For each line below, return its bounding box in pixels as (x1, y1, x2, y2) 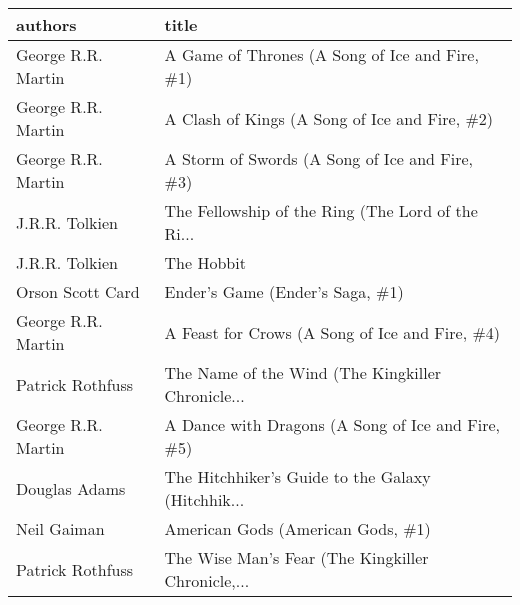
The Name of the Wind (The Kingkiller (164, 361, 442, 384)
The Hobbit (164, 251, 246, 274)
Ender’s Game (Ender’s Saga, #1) (164, 280, 404, 303)
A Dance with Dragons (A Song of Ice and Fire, (164, 413, 501, 436)
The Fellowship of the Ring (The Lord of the (164, 199, 478, 222)
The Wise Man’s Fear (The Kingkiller (164, 546, 429, 569)
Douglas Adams (16, 476, 126, 500)
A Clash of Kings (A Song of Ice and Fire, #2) (164, 106, 493, 130)
